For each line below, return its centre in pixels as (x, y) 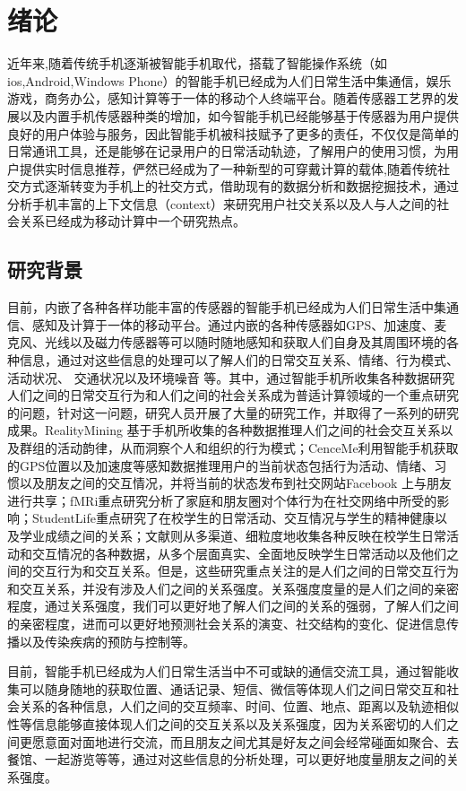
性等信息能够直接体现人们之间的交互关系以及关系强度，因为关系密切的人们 (227, 723)
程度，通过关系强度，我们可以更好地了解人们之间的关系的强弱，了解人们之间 (233, 606)
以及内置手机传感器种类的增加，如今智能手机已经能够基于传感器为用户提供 (239, 115)
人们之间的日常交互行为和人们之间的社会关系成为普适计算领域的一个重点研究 (233, 395)
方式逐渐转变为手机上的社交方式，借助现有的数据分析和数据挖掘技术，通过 (239, 186)
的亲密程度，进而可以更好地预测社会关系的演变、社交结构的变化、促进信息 (227, 623)
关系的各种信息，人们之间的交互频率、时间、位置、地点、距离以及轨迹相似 (239, 706)
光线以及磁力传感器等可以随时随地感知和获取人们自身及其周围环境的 (245, 342)
